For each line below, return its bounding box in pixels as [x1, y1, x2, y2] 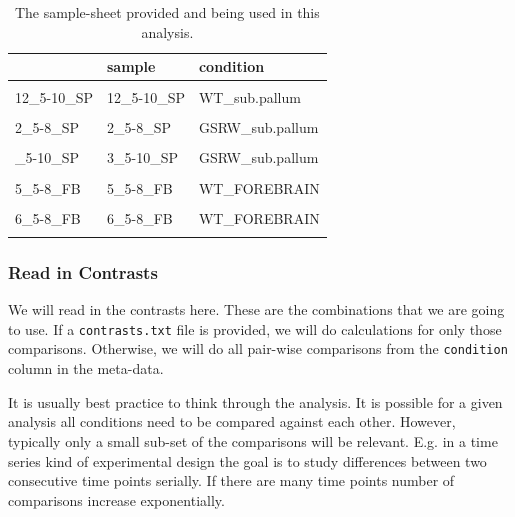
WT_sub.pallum [198, 87, 301, 108]
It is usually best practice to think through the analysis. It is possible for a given [8, 391, 503, 412]
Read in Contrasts [8, 259, 158, 284]
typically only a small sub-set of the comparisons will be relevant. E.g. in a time [8, 430, 498, 451]
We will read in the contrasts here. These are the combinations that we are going [8, 299, 505, 320]
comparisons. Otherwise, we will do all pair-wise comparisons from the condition [8, 338, 508, 359]
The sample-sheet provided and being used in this [14, 2, 320, 22]
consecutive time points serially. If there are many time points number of [8, 470, 455, 491]
